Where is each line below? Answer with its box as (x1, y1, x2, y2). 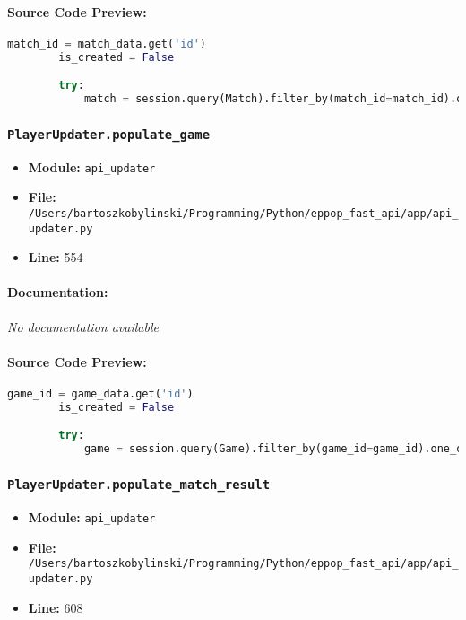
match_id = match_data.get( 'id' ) (7, 37, 206, 50)
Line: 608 (28, 598, 83, 616)
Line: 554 (28, 248, 83, 266)
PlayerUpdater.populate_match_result (7, 477, 271, 493)
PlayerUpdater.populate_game (7, 127, 211, 142)
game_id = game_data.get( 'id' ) (7, 388, 194, 401)
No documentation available (7, 317, 159, 336)
